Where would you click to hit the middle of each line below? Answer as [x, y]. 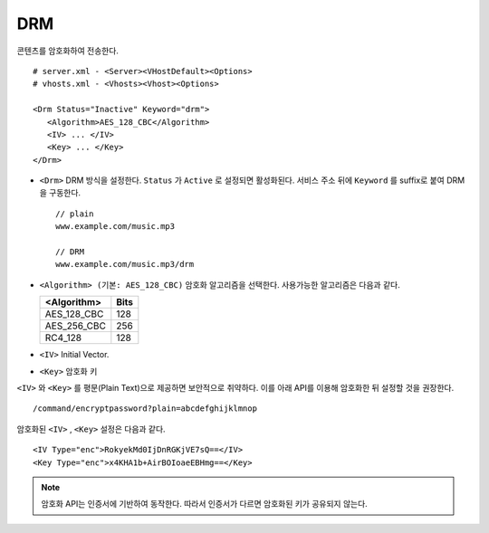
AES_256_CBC [75, 326]
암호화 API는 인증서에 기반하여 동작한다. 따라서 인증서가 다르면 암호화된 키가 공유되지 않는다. [205, 504]
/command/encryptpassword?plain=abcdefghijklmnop [145, 409]
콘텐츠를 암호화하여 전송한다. [68, 51]
